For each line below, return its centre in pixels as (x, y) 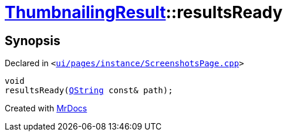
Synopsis (33, 40)
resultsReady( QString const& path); (89, 91)
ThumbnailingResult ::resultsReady (144, 12)
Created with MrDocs (46, 108)
